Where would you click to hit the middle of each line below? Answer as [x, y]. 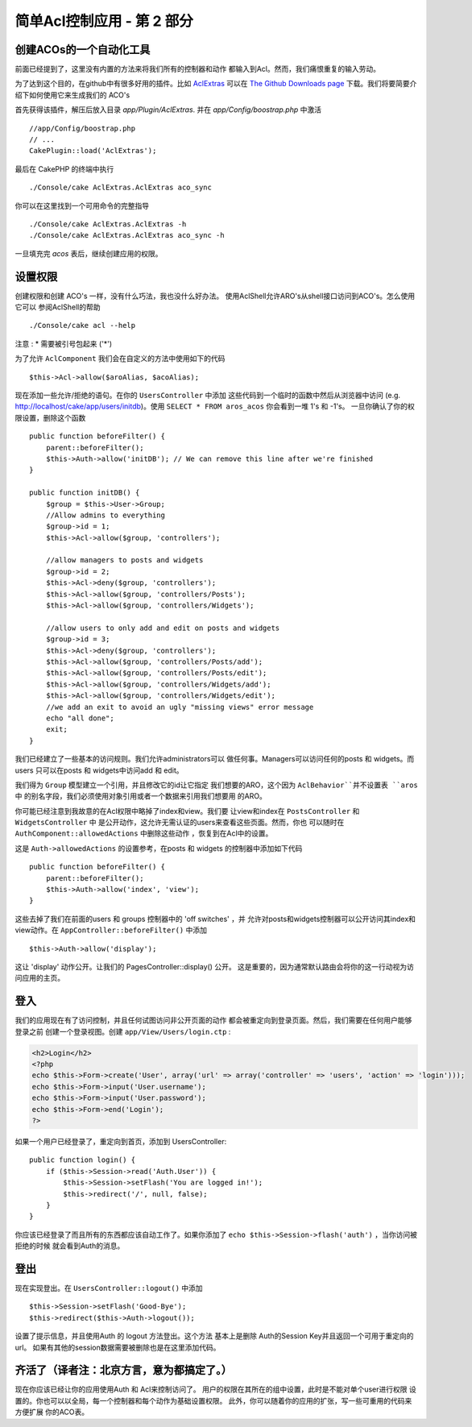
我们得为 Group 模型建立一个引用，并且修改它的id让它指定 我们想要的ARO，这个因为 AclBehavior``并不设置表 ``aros [216, 785]
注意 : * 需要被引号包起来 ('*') [64, 343]
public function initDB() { [85, 493]
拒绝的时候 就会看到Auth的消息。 [70, 1246]
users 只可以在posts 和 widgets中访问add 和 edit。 [99, 770]
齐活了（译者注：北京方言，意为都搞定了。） [124, 1370]
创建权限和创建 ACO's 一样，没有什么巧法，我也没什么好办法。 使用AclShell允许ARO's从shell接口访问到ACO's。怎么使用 [215, 296]
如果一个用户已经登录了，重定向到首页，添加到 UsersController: [121, 1141]
